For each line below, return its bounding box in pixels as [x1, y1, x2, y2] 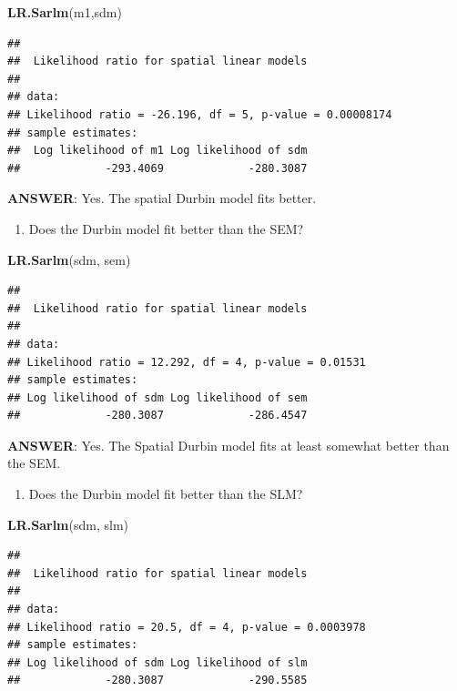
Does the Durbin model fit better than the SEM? [28, 218, 304, 238]
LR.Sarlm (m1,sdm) [7, 3, 122, 21]
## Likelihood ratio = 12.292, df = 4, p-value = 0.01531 [7, 355, 366, 369]
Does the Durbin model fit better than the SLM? [28, 484, 303, 503]
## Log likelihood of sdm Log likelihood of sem [7, 391, 308, 404]
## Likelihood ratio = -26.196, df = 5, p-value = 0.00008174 [7, 107, 392, 121]
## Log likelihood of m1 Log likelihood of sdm [7, 144, 308, 158]
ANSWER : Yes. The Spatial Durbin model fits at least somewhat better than [7, 435, 450, 454]
